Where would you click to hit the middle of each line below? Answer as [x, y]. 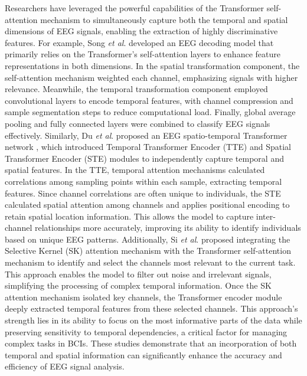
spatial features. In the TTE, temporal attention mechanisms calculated [135, 170]
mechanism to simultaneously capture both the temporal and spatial [164, 19]
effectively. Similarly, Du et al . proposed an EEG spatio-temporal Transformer [146, 135]
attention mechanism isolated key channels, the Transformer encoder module [143, 297]
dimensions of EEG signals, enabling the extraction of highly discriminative [141, 31]
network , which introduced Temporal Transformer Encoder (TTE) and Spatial [148, 147]
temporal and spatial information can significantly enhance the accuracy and [143, 354]
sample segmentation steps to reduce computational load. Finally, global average [150, 112]
